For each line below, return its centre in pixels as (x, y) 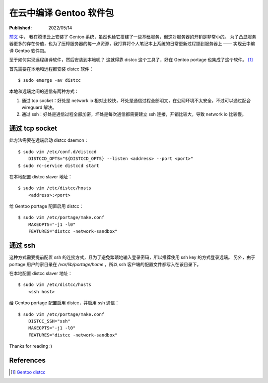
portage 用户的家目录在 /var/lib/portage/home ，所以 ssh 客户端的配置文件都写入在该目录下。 (105, 264)
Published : (21, 28)
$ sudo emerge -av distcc (50, 80)
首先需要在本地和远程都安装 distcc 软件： (51, 69)
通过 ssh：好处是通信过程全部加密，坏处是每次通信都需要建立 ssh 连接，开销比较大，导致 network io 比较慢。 (134, 114)
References (27, 360)
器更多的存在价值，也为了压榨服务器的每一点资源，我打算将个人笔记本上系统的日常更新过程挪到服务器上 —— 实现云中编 (132, 44)
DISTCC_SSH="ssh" (49, 321)
